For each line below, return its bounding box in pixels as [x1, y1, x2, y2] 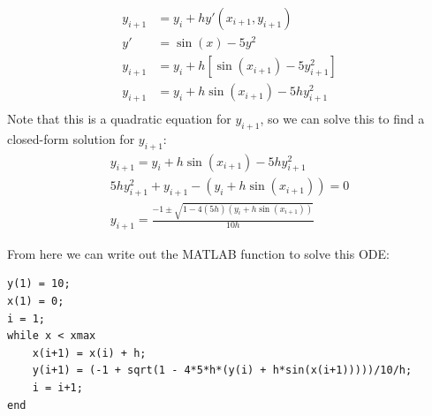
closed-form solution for [7, 129, 135, 147]
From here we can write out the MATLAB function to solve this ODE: [7, 244, 390, 262]
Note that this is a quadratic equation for [7, 110, 231, 128]
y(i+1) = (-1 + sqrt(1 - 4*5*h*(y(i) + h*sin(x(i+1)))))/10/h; [32, 364, 413, 377]
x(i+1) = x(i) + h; [32, 346, 147, 359]
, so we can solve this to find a [260, 110, 425, 128]
